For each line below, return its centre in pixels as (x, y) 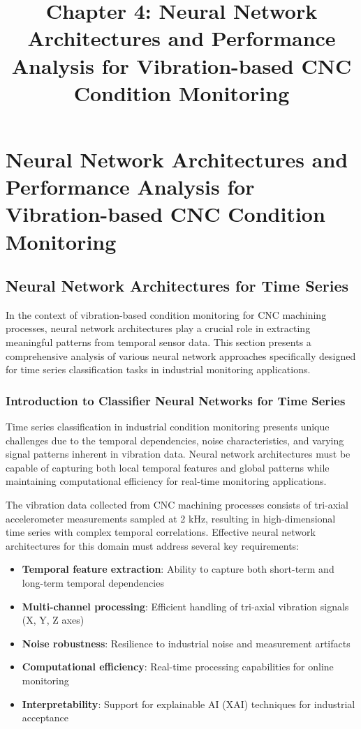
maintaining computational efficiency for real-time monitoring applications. (166, 481)
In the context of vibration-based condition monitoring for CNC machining (166, 314)
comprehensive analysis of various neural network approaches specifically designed (181, 355)
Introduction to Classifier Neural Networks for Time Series (176, 400)
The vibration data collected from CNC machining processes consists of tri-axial (177, 505)
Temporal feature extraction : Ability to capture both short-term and (178, 569)
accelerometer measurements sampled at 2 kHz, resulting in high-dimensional (171, 518)
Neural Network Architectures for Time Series (177, 286)
